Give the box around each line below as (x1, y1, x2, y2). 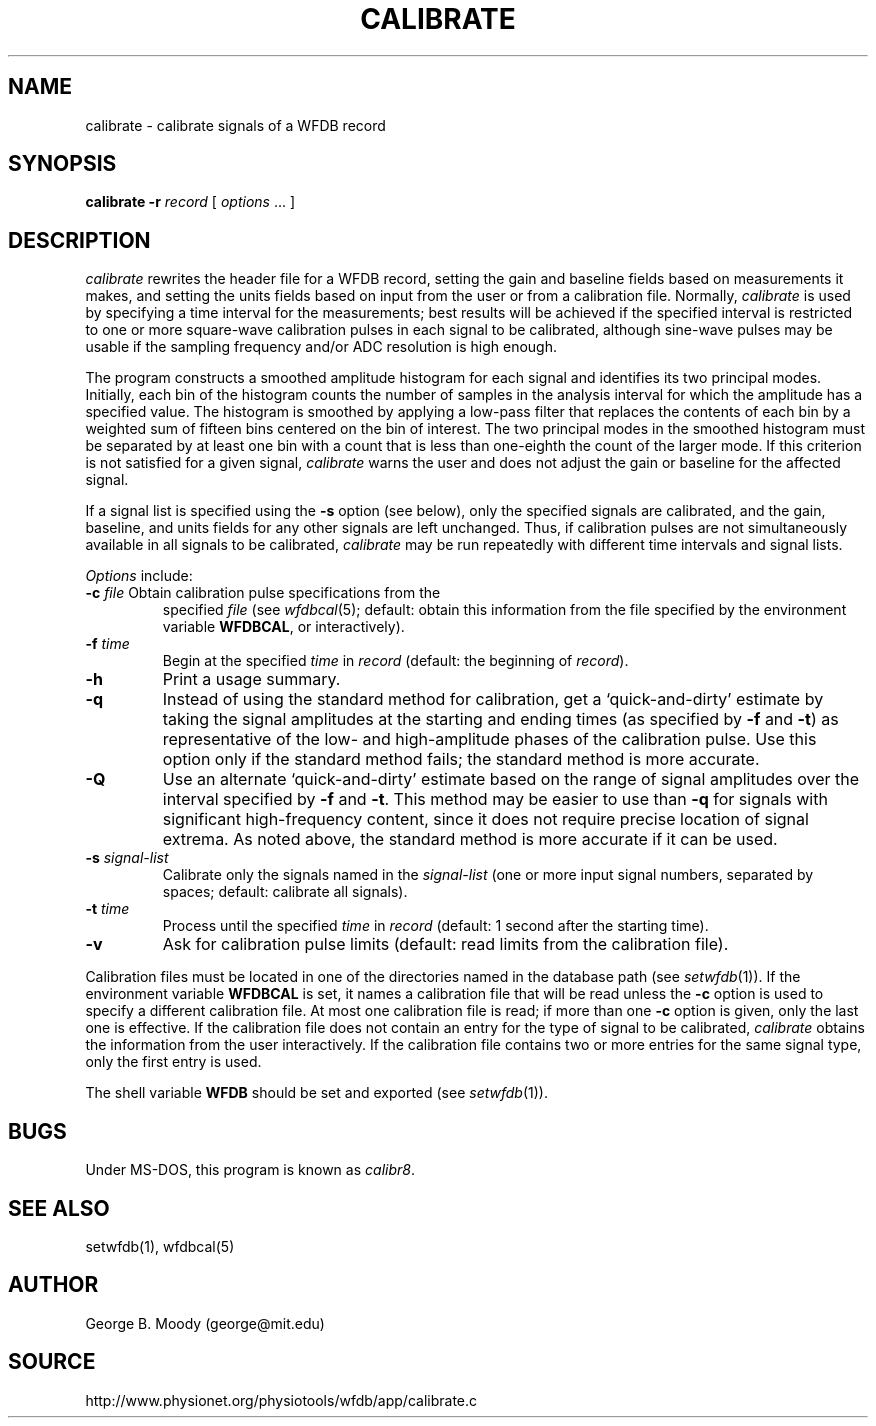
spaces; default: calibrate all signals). (162, 883, 408, 901)
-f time (85, 635, 130, 653)
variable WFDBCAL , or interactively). (162, 618, 405, 636)
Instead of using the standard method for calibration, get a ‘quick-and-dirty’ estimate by (162, 689, 824, 710)
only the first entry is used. (85, 1053, 262, 1071)
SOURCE (8, 1349, 96, 1375)
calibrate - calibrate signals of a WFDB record (85, 116, 386, 134)
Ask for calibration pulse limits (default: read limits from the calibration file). (162, 934, 729, 955)
